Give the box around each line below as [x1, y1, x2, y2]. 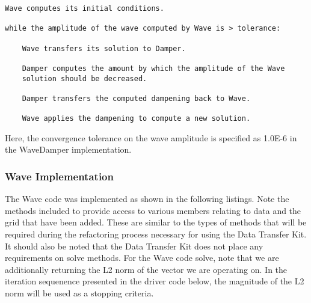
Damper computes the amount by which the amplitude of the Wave [22, 64, 285, 73]
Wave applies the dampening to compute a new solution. [22, 114, 251, 123]
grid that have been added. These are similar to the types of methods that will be [5, 216, 307, 228]
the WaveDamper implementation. [5, 143, 132, 156]
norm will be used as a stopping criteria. [5, 287, 154, 299]
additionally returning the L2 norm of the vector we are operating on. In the [5, 263, 288, 275]
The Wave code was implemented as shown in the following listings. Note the [5, 192, 289, 205]
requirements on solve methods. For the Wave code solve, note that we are [5, 251, 279, 264]
